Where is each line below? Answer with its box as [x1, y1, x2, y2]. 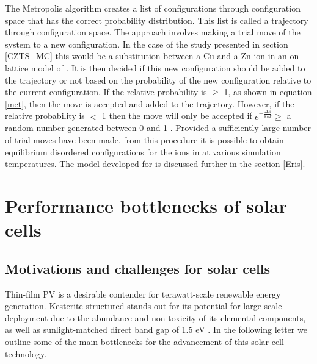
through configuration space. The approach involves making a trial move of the [5, 26, 301, 38]
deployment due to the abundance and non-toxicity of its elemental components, [5, 311, 306, 324]
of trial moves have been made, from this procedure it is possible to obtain [5, 133, 284, 146]
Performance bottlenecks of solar [5, 193, 287, 218]
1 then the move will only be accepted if [101, 109, 252, 122]
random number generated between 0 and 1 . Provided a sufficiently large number [5, 121, 312, 134]
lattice [5, 61, 29, 74]
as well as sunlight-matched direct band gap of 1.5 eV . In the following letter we [5, 323, 307, 336]
